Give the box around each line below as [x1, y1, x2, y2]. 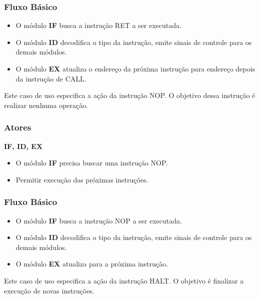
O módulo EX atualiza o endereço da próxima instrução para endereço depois [15, 63, 255, 73]
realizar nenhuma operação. [4, 99, 88, 110]
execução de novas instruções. [4, 285, 94, 295]
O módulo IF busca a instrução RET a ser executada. [15, 20, 181, 30]
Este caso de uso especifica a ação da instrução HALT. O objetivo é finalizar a [4, 275, 244, 285]
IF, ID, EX [4, 140, 43, 151]
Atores [4, 121, 31, 133]
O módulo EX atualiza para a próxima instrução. [15, 258, 168, 269]
